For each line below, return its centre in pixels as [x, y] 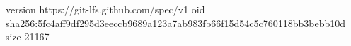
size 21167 [28, 37]
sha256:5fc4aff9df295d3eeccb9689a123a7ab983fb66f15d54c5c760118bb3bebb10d [176, 23]
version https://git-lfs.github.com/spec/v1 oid [105, 9]
